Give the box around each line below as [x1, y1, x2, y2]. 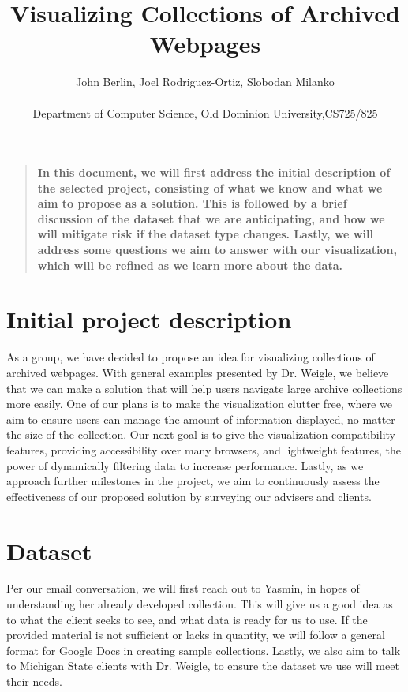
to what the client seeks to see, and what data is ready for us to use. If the [6, 611, 368, 627]
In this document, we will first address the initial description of [37, 164, 391, 181]
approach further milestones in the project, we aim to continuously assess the [6, 473, 380, 489]
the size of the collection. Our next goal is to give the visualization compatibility [6, 426, 395, 443]
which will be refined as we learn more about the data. [37, 256, 342, 273]
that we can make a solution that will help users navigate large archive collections [6, 380, 402, 396]
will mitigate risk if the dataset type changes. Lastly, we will [37, 226, 373, 242]
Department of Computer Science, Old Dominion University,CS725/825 [32, 104, 378, 121]
